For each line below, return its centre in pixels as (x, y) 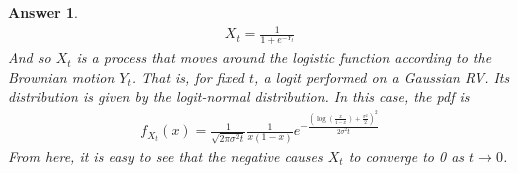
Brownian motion (61, 76)
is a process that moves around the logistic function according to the (284, 57)
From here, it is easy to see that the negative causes (165, 155)
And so (29, 57)
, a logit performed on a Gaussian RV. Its (382, 76)
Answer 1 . (43, 12)
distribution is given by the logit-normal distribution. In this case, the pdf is (239, 96)
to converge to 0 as (406, 155)
